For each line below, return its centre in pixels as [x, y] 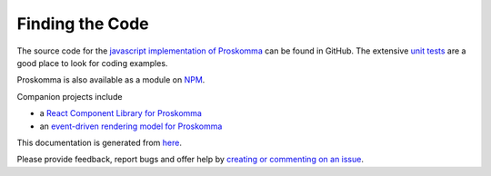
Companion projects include [70, 96]
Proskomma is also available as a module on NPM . [111, 80]
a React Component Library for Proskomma [120, 113]
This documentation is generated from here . [99, 142]
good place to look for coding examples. [92, 63]
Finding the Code [83, 24]
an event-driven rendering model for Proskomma [131, 126]
